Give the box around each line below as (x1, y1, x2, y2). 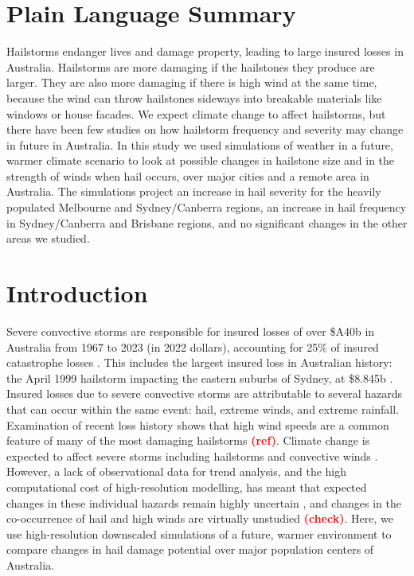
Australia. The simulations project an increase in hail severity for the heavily (6, 183, 381, 200)
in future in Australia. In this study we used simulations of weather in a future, (6, 136, 393, 153)
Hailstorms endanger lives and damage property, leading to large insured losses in (6, 43, 404, 60)
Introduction (6, 277, 148, 309)
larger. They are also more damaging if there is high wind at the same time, (6, 74, 377, 91)
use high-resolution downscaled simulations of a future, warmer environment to (6, 525, 392, 542)
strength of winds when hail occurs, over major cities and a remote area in (6, 167, 369, 184)
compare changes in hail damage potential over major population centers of (6, 541, 374, 558)
